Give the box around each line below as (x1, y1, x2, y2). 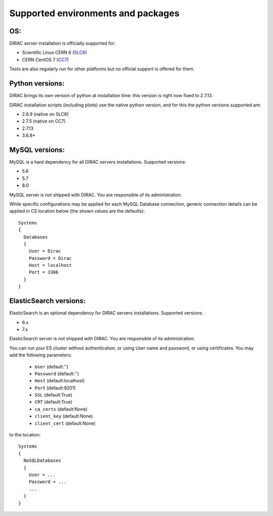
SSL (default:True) (34, 392, 73, 398)
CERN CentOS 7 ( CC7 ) (22, 56, 69, 63)
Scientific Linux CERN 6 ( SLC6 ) (22, 50, 87, 56)
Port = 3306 (28, 269, 59, 275)
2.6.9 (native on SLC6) (22, 111, 69, 117)
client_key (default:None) (34, 413, 93, 419)
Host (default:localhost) (34, 378, 85, 384)
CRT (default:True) (34, 399, 73, 405)
